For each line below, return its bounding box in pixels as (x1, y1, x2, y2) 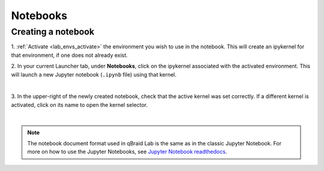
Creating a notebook (11, 26, 95, 37)
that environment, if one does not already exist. (11, 51, 128, 59)
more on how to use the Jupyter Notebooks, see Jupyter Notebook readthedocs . (27, 148, 227, 155)
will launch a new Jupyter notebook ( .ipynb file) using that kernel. (11, 71, 177, 78)
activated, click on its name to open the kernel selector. (11, 101, 148, 108)
